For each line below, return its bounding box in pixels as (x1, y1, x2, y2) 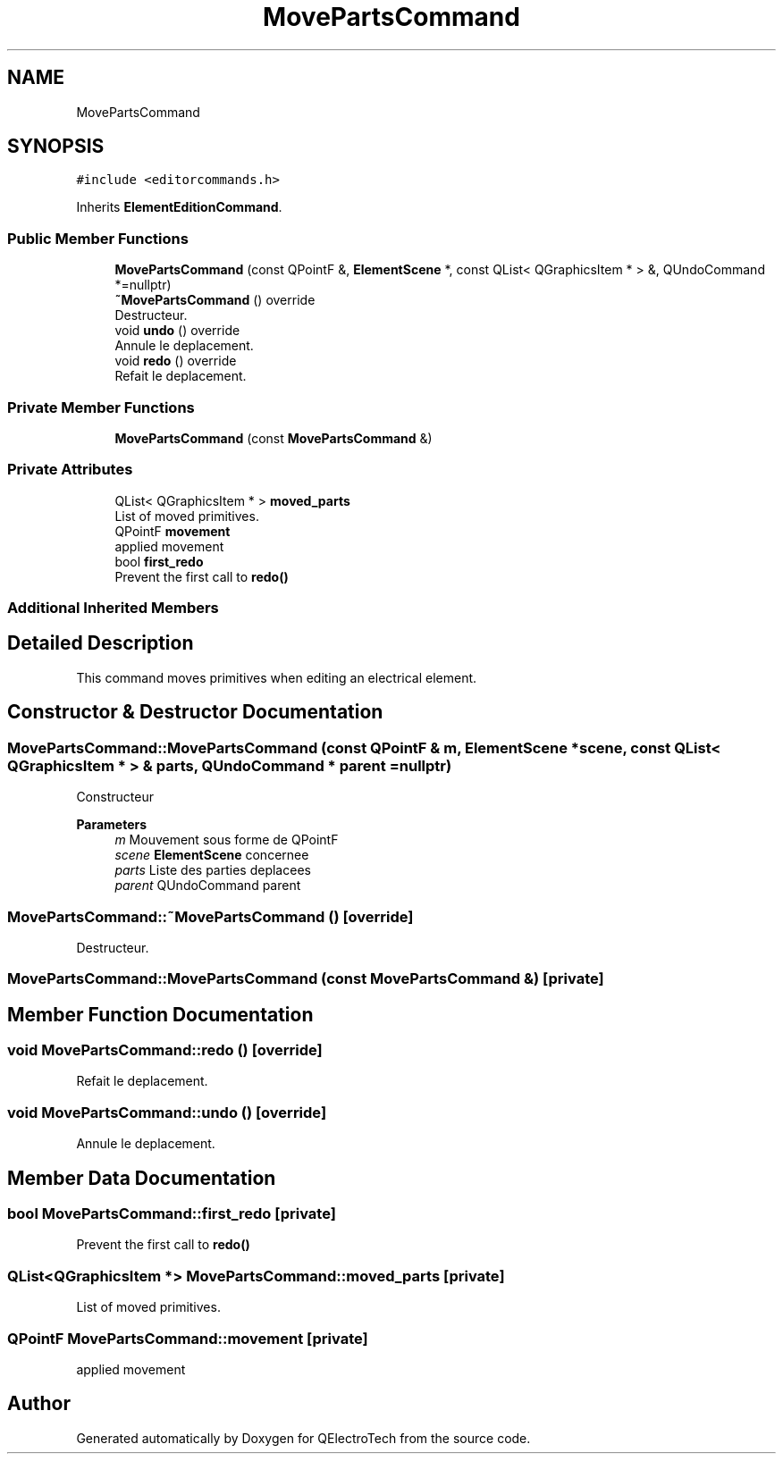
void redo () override (114, 353, 237, 369)
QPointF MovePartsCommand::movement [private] (7, 1329, 368, 1348)
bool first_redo (114, 553, 204, 569)
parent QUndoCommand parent (114, 877, 301, 894)
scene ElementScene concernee (114, 847, 309, 863)
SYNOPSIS (7, 135, 105, 158)
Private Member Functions (7, 398, 195, 416)
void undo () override (114, 323, 240, 339)
